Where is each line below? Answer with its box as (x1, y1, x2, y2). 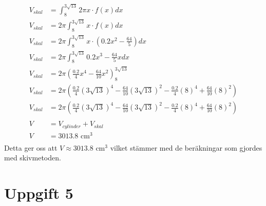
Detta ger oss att (4, 142, 58, 153)
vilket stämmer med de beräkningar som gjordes (110, 142, 262, 153)
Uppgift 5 (4, 182, 73, 203)
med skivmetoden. (4, 152, 61, 163)
